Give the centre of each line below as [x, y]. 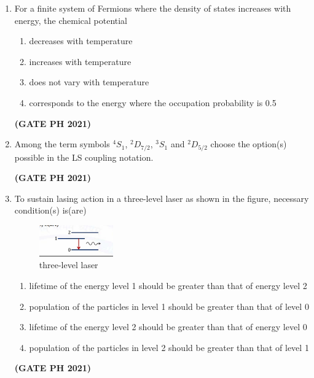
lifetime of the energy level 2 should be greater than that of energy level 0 [168, 327]
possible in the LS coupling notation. [84, 157]
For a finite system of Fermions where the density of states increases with [153, 8]
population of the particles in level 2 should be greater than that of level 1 [169, 347]
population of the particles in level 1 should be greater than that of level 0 [169, 306]
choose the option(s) [249, 144]
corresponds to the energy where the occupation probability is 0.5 [153, 102]
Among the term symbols [62, 144]
